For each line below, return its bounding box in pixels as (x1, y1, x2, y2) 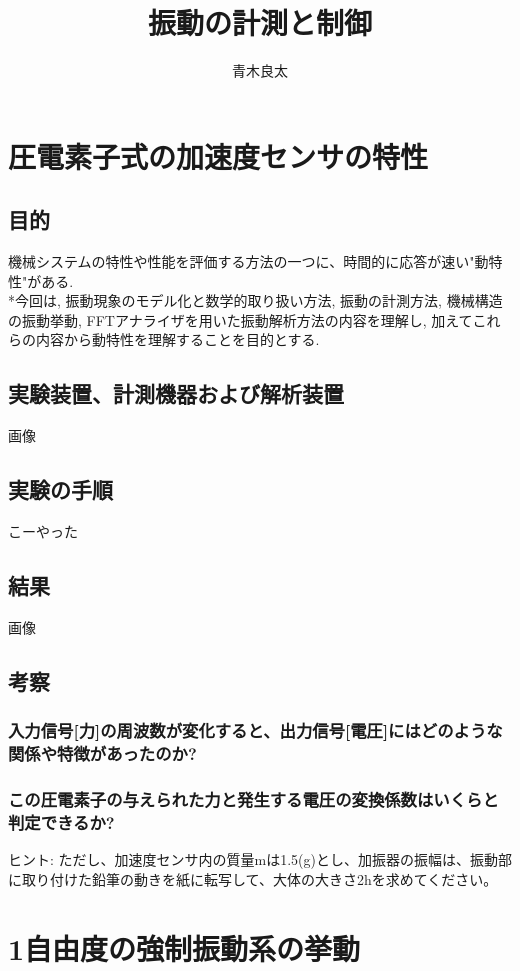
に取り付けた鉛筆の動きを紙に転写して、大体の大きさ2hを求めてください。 (8, 868, 498, 889)
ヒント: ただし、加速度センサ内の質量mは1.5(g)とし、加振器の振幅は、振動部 (8, 849, 512, 870)
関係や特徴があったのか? (8, 741, 197, 766)
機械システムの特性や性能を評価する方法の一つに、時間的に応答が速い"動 (8, 251, 489, 272)
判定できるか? (8, 809, 115, 834)
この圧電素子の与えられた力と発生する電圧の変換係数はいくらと (8, 786, 499, 811)
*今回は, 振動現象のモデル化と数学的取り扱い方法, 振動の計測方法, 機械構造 (8, 290, 503, 311)
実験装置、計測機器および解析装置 (8, 378, 344, 409)
